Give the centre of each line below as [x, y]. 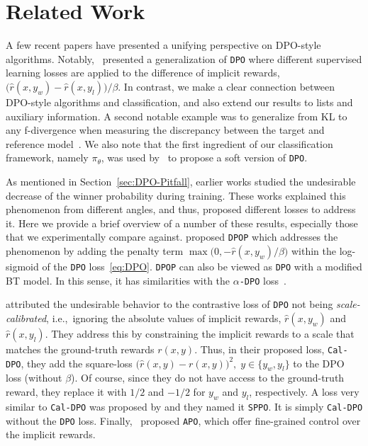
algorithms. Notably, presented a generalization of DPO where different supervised [184, 58]
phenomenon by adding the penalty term [95, 251]
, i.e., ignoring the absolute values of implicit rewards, [164, 318]
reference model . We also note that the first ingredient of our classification [169, 143]
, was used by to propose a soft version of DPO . [204, 158]
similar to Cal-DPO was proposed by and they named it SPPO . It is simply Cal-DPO [184, 406]
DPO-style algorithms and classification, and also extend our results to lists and [179, 102]
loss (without [34, 378]
